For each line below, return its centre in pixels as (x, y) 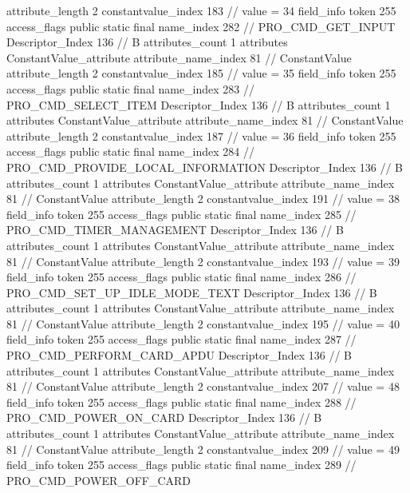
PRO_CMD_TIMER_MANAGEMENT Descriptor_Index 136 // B (175, 230)
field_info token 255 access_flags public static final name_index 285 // (181, 214)
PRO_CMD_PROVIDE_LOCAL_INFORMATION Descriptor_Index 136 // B (205, 167)
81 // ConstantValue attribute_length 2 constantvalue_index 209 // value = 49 (203, 449)
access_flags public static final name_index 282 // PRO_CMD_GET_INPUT (201, 26)
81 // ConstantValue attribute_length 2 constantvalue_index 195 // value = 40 (203, 323)
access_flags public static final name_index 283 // (131, 88)
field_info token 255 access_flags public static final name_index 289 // (181, 465)
